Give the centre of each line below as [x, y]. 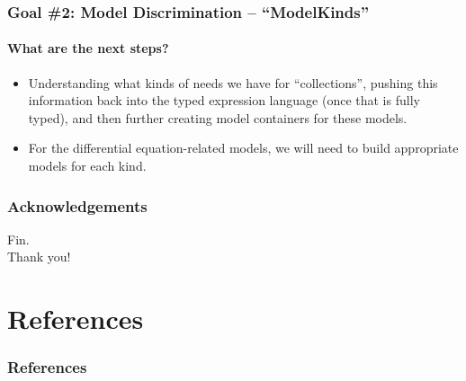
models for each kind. [87, 166]
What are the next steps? [88, 48]
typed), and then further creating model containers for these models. [218, 117]
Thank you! [39, 257]
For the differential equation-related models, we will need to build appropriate [243, 148]
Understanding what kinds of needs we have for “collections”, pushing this [233, 82]
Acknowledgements [77, 205]
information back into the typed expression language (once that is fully [224, 100]
